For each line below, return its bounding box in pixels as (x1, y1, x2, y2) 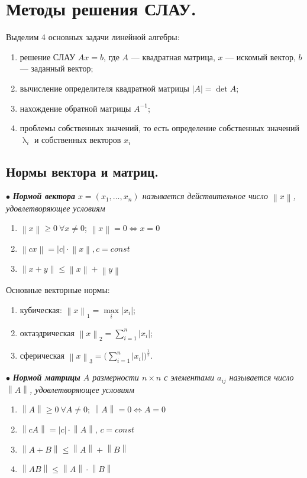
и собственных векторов (34, 133, 121, 145)
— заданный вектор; (20, 62, 93, 74)
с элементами (164, 371, 214, 383)
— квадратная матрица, (131, 50, 215, 63)
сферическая (20, 349, 65, 362)
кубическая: (20, 303, 62, 316)
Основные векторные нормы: (6, 284, 110, 296)
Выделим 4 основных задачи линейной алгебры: (6, 31, 180, 43)
